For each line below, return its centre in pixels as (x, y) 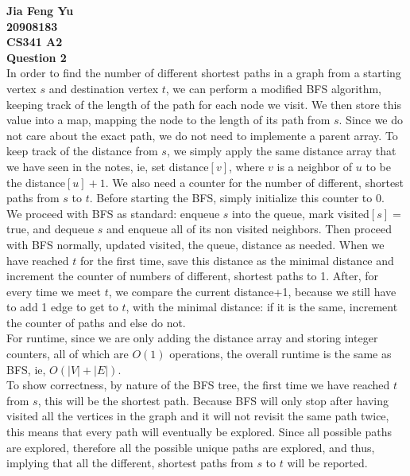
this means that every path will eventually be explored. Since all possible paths (199, 432)
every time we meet (54, 291)
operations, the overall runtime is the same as (280, 354)
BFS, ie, (26, 369)
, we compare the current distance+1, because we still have (252, 291)
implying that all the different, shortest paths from (130, 463)
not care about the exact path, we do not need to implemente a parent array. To (202, 135)
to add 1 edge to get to (62, 307)
